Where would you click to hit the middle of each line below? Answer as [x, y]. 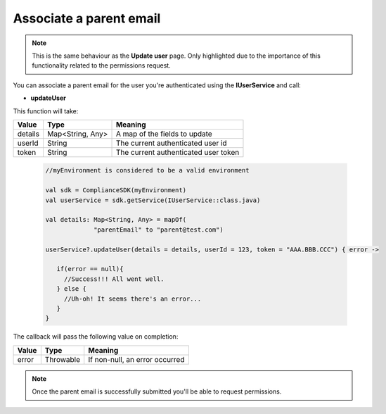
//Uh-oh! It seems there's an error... [133, 299]
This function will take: [46, 111]
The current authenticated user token [178, 152]
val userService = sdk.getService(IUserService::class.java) [153, 200]
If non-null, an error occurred [136, 359]
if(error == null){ [90, 269]
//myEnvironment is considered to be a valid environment [147, 170]
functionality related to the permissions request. [102, 65]
